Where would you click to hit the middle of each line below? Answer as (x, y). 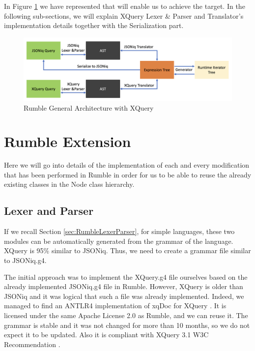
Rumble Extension (68, 141)
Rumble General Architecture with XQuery (89, 107)
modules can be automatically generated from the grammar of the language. (119, 241)
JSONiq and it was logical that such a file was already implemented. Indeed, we (124, 296)
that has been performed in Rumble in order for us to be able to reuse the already (128, 174)
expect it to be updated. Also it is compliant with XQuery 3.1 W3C (106, 335)
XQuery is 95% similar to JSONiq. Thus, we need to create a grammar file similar (127, 250)
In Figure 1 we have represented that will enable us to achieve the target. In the (125, 6)
